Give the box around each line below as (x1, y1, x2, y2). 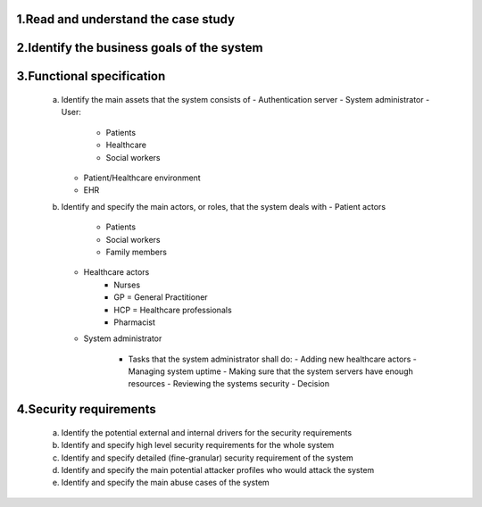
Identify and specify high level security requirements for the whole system (61, 440, 335, 451)
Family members (105, 246, 167, 257)
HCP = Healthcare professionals (113, 304, 232, 315)
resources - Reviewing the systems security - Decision (128, 378, 330, 389)
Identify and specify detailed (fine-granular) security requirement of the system (61, 452, 354, 463)
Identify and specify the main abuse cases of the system (61, 478, 270, 488)
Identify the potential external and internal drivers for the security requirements (61, 427, 353, 437)
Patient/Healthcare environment (83, 172, 201, 183)
